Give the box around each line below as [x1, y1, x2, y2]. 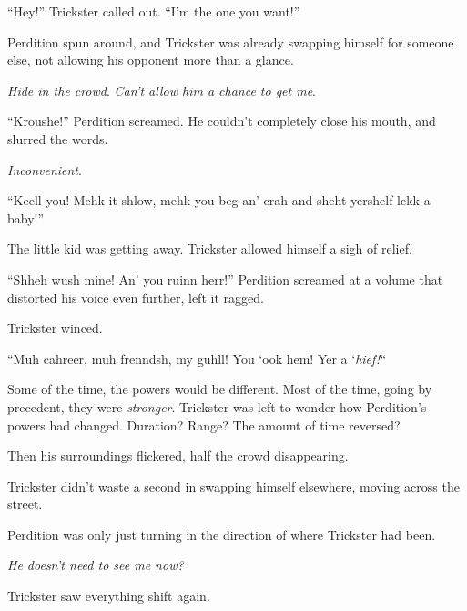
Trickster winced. [7, 318, 103, 337]
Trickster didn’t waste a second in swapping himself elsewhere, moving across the [7, 476, 460, 495]
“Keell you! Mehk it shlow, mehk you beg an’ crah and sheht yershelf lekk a [7, 191, 431, 210]
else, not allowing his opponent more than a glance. [7, 50, 294, 69]
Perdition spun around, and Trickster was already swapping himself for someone [7, 32, 454, 51]
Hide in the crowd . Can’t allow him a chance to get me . [7, 80, 317, 99]
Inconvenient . [7, 160, 82, 179]
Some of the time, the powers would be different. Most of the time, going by [7, 379, 432, 399]
